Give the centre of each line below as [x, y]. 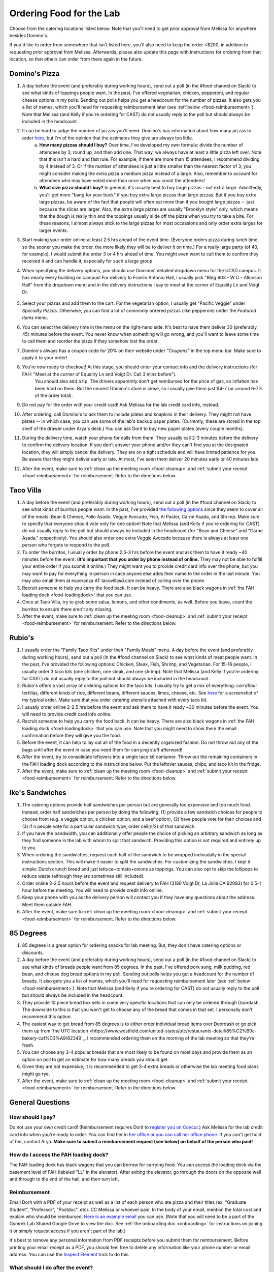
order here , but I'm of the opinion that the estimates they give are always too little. [108, 138]
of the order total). [54, 396]
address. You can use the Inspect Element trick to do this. [70, 1255]
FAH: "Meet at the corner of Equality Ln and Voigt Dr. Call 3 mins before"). [99, 374]
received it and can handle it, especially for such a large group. [88, 261]
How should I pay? [32, 1117]
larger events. [54, 230]
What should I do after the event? [51, 1267]
